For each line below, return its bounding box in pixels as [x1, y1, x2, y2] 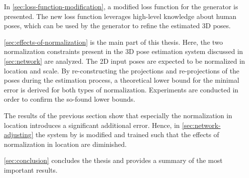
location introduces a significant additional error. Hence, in [4, 120, 180, 130]
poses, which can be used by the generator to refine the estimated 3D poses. [4, 20, 231, 31]
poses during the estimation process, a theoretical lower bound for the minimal [4, 75, 239, 85]
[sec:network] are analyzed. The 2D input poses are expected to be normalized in [4, 55, 245, 66]
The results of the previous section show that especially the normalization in [4, 110, 232, 120]
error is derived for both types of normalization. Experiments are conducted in [4, 84, 239, 94]
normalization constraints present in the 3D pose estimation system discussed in [4, 46, 243, 56]
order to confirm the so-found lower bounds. [4, 94, 135, 104]
